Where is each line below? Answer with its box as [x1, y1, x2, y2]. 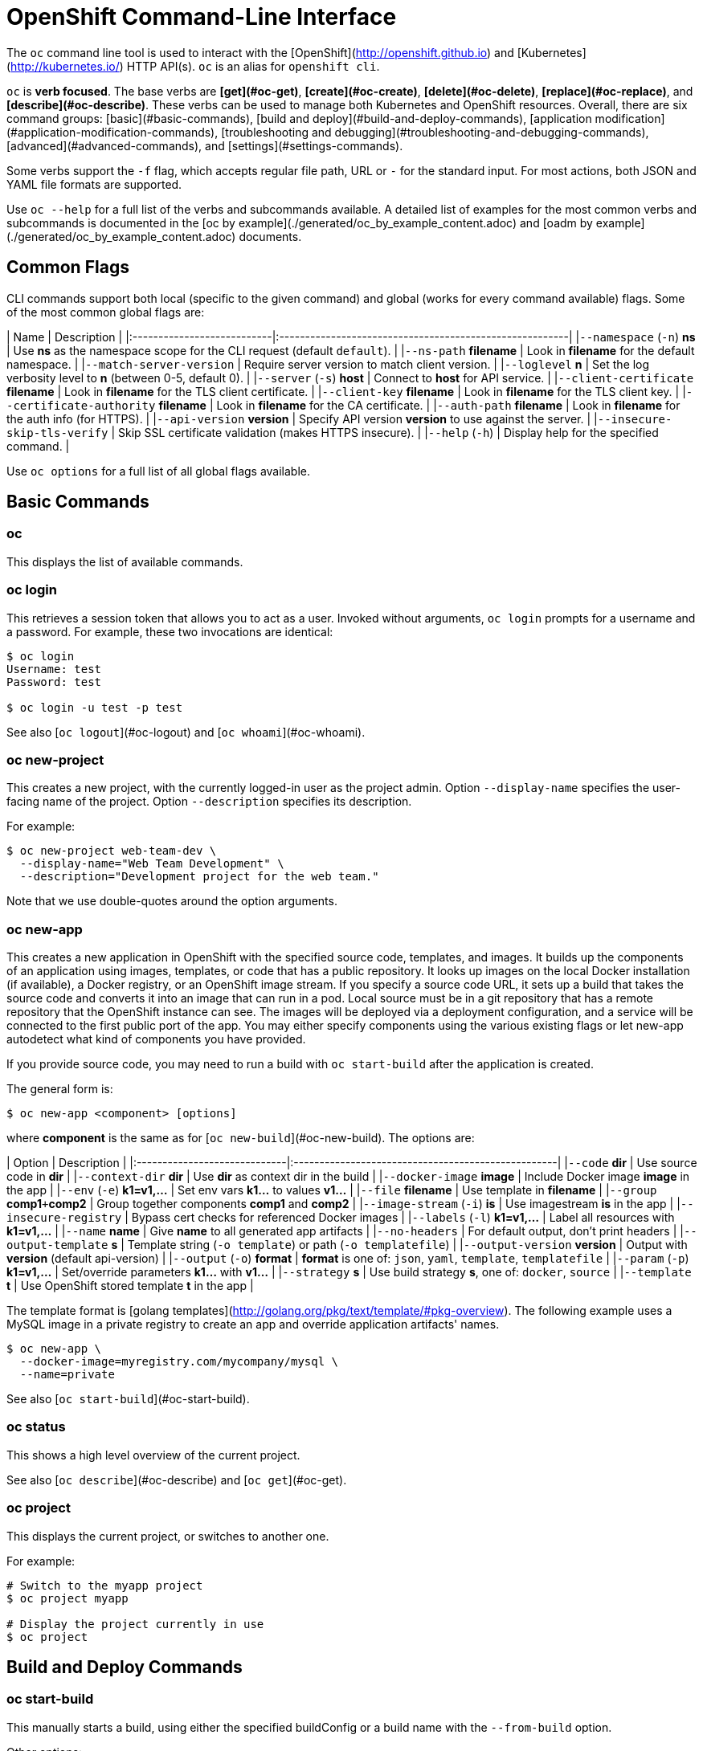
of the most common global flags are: [6, 304, 205, 319]
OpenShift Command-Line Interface [6, 3, 397, 31]
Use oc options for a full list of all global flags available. [6, 463, 311, 478]
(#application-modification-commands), [6, 124, 219, 139]
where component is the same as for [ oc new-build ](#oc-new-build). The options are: [6, 1131, 475, 1145]
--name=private [19, 1368, 115, 1382]
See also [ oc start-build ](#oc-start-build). [6, 1392, 250, 1406]
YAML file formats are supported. [6, 177, 182, 191]
